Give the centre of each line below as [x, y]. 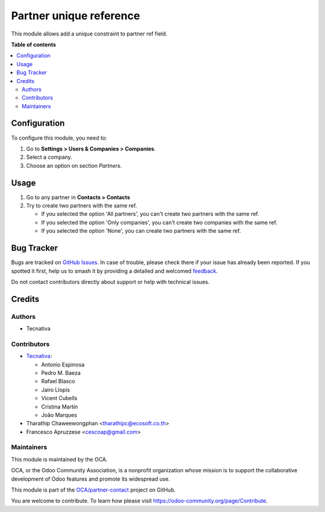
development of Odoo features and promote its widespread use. [91, 479]
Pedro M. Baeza [61, 372]
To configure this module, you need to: [59, 138]
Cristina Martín [60, 407]
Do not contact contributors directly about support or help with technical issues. [110, 282]
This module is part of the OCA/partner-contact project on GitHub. [93, 490]
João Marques [59, 415]
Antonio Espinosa [63, 365]
